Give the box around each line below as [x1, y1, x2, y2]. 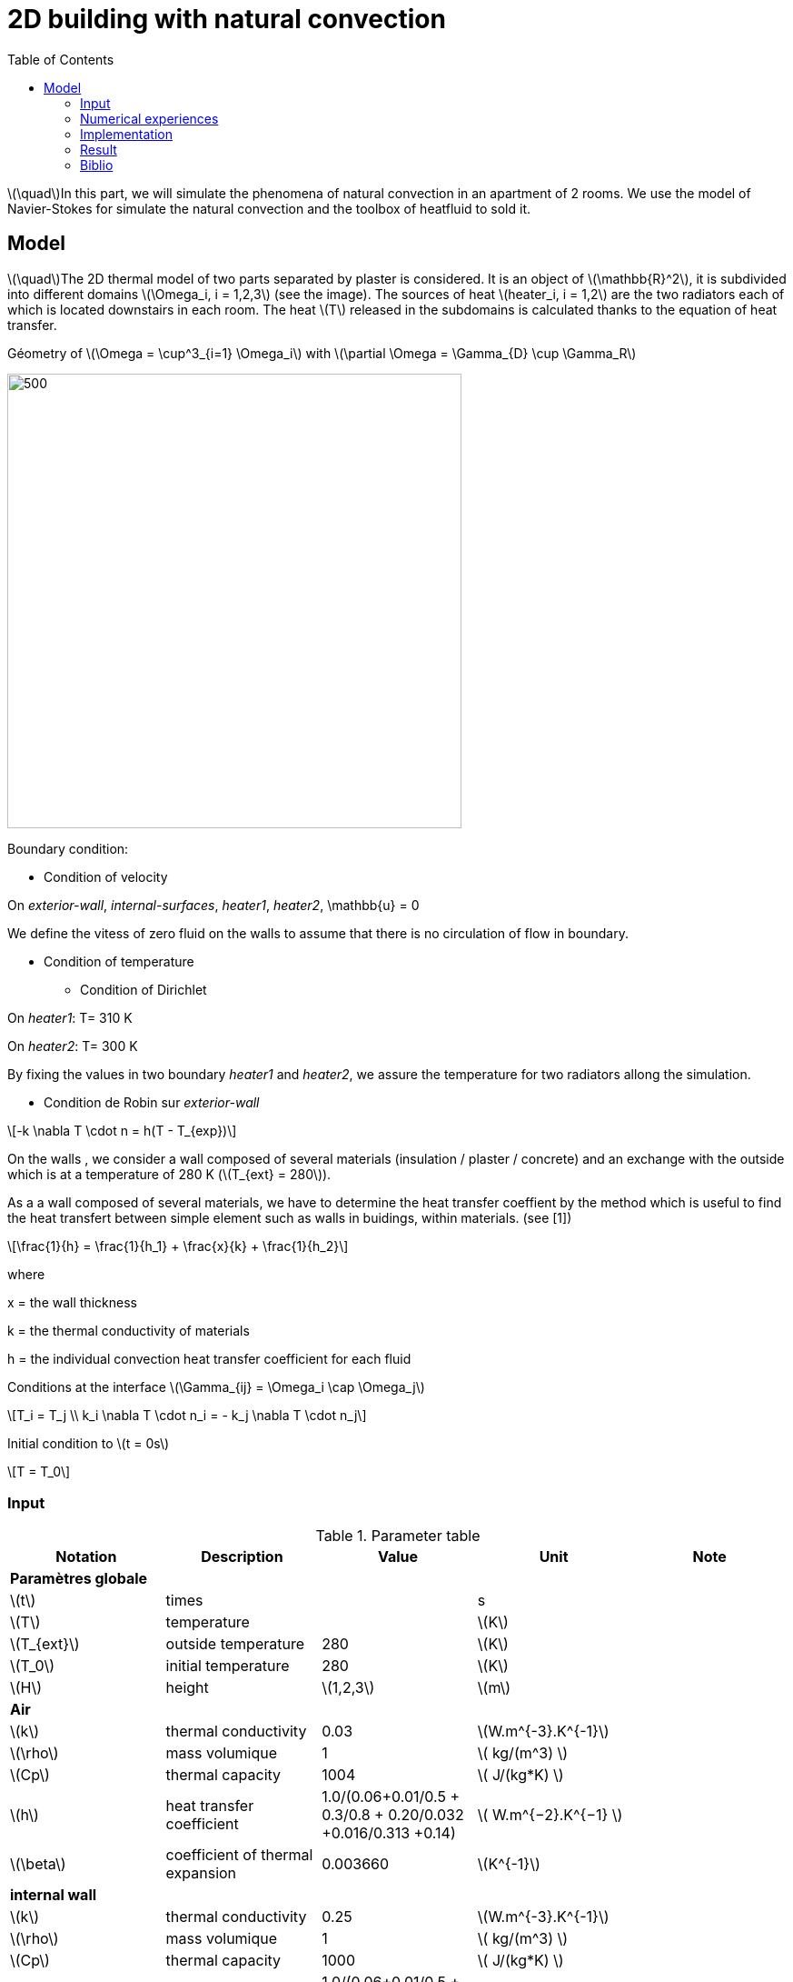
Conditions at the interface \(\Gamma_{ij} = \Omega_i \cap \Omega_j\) [7, 1378, 425, 1395]
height [165, 1678, 209, 1697]
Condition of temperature [44, 953, 194, 969]
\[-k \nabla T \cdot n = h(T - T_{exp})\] [7, 1122, 237, 1138]
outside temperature [165, 1635, 305, 1654]
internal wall [10, 1886, 97, 1905]
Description [201, 1547, 283, 1567]
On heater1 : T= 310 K [7, 1009, 133, 1026]
